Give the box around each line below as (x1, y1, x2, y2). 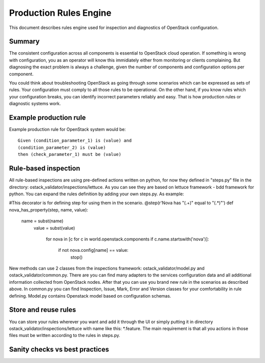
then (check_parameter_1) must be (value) (18, 151, 122, 157)
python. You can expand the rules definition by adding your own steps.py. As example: (9, 191, 184, 197)
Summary (9, 37, 40, 46)
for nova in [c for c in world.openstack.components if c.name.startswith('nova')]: (46, 236, 209, 242)
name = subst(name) (21, 218, 64, 224)
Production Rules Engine (9, 7, 111, 18)
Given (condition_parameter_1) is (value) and (18, 138, 132, 144)
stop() (70, 254, 83, 260)
